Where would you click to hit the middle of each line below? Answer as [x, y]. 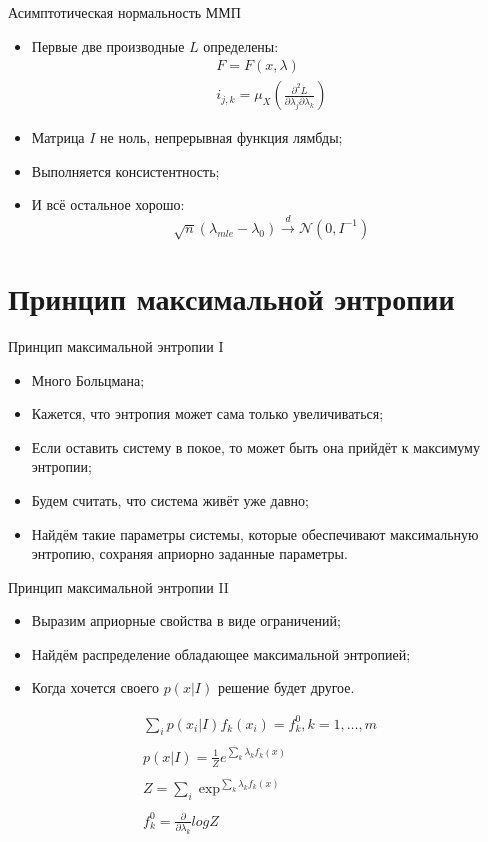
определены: [241, 45]
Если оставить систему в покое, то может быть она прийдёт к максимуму [255, 446]
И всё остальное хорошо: [108, 204]
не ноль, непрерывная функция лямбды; [221, 137]
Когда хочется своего [95, 687]
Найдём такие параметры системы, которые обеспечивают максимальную [255, 533]
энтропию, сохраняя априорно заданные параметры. [189, 553]
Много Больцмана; [88, 379]
